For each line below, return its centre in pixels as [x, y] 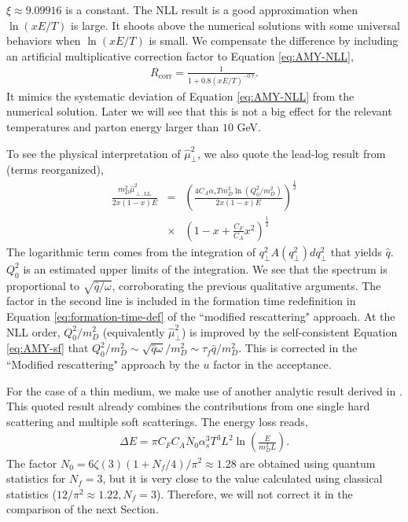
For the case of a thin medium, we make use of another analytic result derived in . [204, 390]
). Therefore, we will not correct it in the [254, 493]
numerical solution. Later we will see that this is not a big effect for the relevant [199, 111]
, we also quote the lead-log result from [292, 153]
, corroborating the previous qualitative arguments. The [246, 285]
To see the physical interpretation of [94, 153]
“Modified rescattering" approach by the [103, 364]
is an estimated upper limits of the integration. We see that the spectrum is [205, 268]
